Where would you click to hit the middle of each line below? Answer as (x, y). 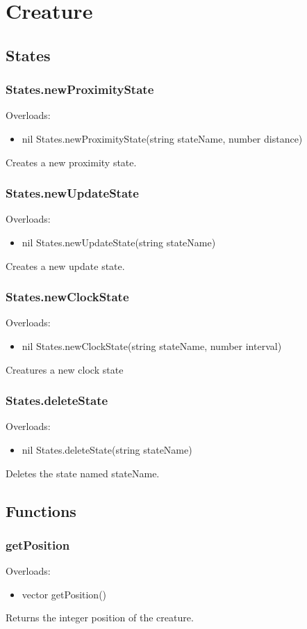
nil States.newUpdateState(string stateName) (119, 242)
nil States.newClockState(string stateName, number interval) (152, 345)
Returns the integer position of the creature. (100, 618)
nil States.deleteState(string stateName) (107, 449)
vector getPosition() (64, 594)
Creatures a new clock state (65, 369)
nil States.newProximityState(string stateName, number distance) (162, 138)
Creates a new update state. (65, 265)
